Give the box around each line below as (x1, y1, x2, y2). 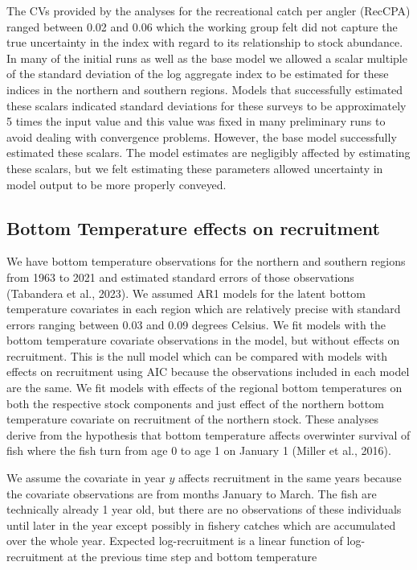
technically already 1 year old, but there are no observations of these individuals (6, 501, 402, 518)
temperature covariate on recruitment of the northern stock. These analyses (6, 411, 378, 427)
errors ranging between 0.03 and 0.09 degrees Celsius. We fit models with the (6, 316, 386, 332)
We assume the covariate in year (6, 469, 166, 486)
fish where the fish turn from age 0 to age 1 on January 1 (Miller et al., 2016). (6, 442, 391, 459)
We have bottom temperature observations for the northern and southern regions (6, 253, 406, 270)
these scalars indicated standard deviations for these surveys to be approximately (6, 97, 407, 114)
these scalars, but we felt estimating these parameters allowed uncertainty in (6, 159, 383, 176)
